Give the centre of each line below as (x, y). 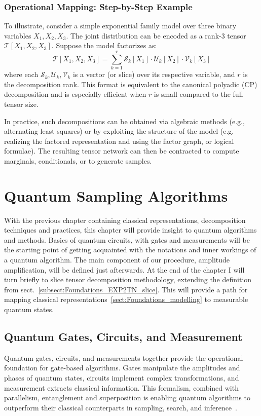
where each (21, 74)
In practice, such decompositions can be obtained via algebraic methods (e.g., (124, 121)
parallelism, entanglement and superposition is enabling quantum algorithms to (127, 398)
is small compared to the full (198, 94)
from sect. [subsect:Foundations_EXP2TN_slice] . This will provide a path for (126, 289)
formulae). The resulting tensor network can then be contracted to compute (122, 151)
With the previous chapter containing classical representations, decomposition (125, 220)
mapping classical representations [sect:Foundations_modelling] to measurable (126, 299)
